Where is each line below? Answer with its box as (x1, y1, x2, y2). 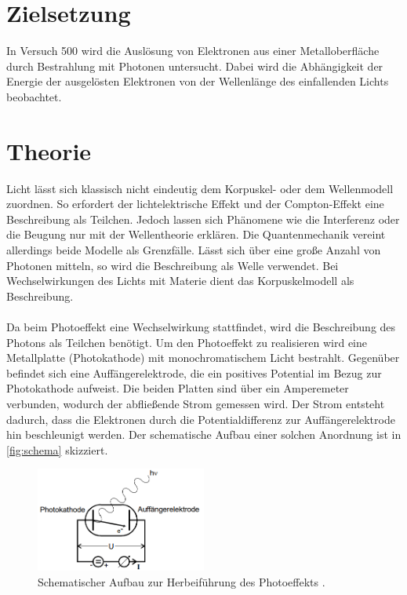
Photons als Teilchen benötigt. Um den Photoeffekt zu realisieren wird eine (6, 334, 368, 350)
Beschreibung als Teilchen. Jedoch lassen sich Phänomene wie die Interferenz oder (6, 210, 400, 227)
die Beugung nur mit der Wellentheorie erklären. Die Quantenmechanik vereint (6, 226, 386, 243)
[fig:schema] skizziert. (6, 441, 108, 458)
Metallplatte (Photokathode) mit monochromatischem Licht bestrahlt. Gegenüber (6, 349, 400, 366)
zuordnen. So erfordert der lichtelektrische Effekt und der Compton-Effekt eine (6, 195, 384, 212)
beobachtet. (6, 88, 62, 104)
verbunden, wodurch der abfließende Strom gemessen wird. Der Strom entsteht (6, 395, 385, 411)
